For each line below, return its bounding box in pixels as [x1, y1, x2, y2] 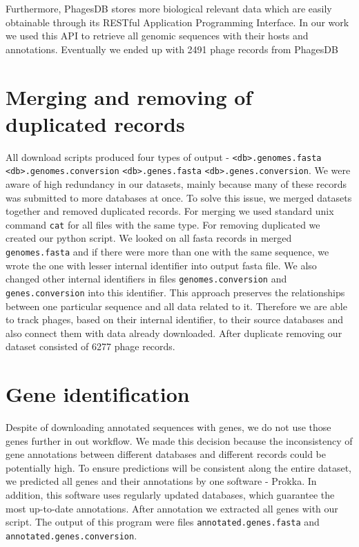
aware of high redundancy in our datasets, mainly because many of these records [6, 177, 347, 191]
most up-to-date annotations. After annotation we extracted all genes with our [6, 501, 338, 515]
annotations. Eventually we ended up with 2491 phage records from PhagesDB [6, 41, 338, 56]
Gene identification [6, 380, 190, 408]
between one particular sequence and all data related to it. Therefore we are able [6, 298, 347, 313]
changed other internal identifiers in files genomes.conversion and [6, 271, 287, 286]
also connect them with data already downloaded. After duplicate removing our [6, 325, 342, 340]
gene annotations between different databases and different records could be [6, 447, 327, 461]
